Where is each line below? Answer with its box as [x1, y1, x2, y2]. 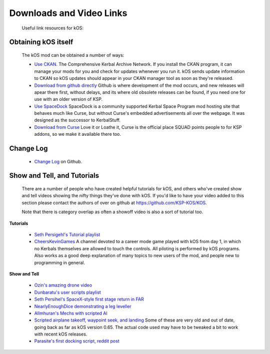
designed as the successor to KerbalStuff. [34, 117, 121, 123]
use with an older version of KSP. [34, 96, 102, 102]
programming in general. [34, 260, 85, 266]
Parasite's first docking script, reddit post [34, 338, 119, 344]
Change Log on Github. [34, 158, 82, 164]
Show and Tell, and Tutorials [9, 171, 99, 180]
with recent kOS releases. [34, 331, 87, 337]
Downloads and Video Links [9, 7, 127, 18]
